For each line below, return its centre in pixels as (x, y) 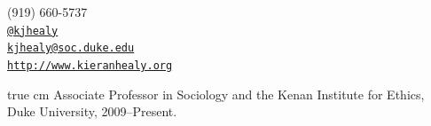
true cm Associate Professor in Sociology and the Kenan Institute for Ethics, (216, 94)
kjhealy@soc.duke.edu (71, 48)
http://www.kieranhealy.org (90, 65)
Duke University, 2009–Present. (92, 111)
